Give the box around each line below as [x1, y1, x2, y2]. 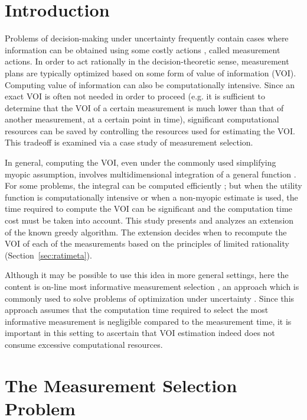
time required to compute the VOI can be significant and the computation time [5, 202, 293, 215]
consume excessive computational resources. [5, 338, 163, 350]
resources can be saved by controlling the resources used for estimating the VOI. [5, 124, 295, 137]
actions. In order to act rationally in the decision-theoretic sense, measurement [5, 55, 289, 67]
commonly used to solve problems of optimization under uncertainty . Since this [5, 292, 295, 304]
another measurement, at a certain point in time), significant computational [5, 113, 279, 125]
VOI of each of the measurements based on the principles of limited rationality [5, 237, 289, 250]
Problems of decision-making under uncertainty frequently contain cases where [5, 32, 289, 44]
